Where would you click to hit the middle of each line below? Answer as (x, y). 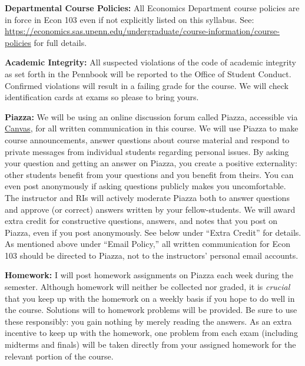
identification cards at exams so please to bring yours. (102, 97)
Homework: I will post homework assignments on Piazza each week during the (149, 275)
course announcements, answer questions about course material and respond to (147, 139)
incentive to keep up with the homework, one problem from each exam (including (151, 333)
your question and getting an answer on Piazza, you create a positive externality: (151, 163)
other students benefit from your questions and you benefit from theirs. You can (149, 174)
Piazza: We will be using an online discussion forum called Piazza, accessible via (151, 116)
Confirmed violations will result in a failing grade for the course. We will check (147, 85)
